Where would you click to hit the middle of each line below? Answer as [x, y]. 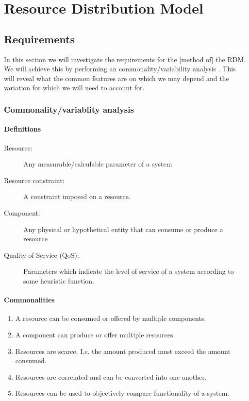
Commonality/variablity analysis [69, 109]
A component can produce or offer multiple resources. [95, 334]
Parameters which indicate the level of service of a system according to [129, 271]
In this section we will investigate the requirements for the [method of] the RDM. [125, 59]
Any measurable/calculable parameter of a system [98, 164]
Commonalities [29, 300]
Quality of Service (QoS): [41, 255]
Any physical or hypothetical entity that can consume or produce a [123, 229]
